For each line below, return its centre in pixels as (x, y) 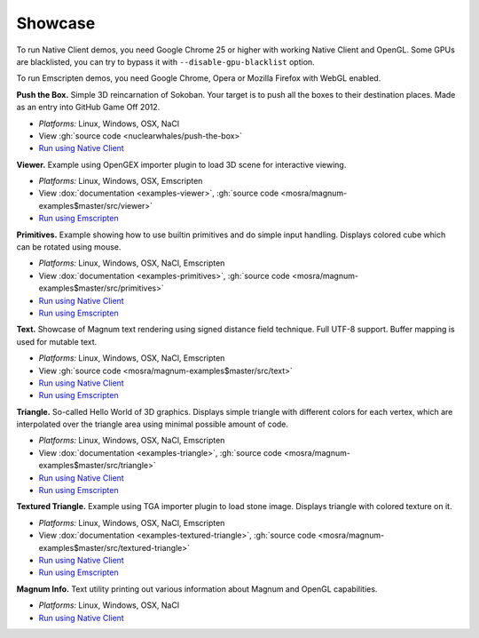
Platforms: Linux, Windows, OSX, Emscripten (121, 181)
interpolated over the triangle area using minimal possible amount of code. (152, 424)
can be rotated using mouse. (69, 247)
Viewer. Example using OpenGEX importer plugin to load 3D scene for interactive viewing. (181, 164)
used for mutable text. (57, 341)
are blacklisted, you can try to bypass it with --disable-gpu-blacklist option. (165, 61)
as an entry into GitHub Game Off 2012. (88, 108)
